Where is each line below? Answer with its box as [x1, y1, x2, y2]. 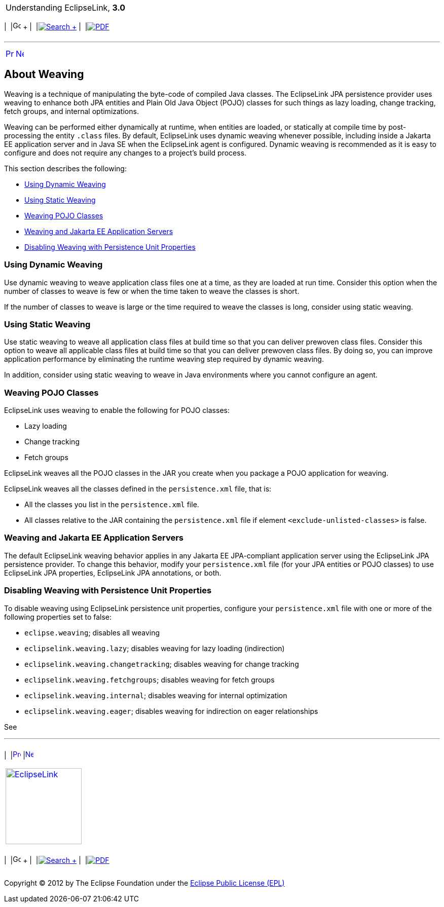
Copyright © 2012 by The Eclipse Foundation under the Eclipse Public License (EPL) [4, 878, 285, 887]
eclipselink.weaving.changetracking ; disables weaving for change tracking [24, 659, 299, 668]
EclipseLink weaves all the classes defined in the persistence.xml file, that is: [4, 484, 272, 494]
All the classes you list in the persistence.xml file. [24, 500, 199, 509]
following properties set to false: [4, 612, 112, 621]
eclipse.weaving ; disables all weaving [24, 628, 160, 637]
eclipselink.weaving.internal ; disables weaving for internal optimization [24, 691, 287, 700]
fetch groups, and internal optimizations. [4, 106, 139, 116]
